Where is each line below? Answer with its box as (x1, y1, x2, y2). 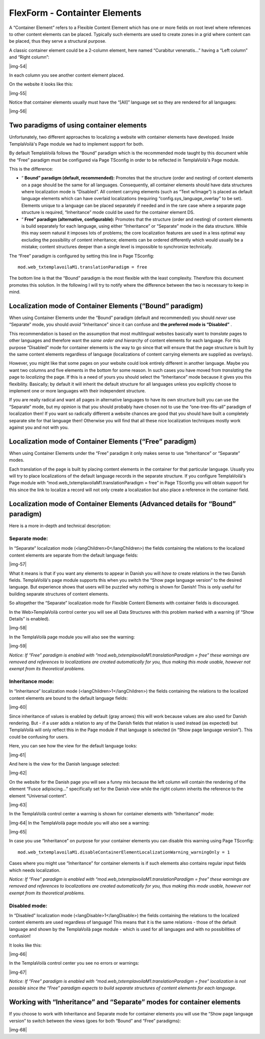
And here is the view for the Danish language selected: (9, 761, 120, 767)
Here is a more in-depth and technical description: (9, 523, 111, 529)
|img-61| (9, 752, 26, 758)
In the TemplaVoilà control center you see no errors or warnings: (9, 960, 139, 966)
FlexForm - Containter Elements (9, 7, 142, 18)
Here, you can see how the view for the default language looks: (9, 743, 137, 749)
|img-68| (9, 1027, 27, 1033)
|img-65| (9, 829, 27, 835)
